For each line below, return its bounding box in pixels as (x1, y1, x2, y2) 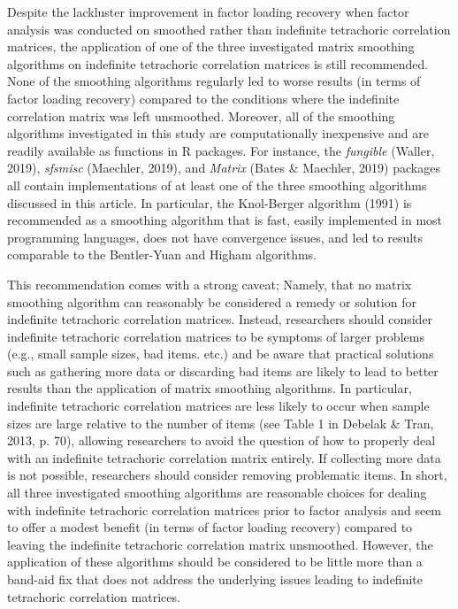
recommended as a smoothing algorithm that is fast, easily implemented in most (7, 211, 443, 229)
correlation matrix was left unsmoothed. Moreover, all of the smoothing (7, 106, 395, 125)
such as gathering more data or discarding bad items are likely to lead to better (7, 361, 439, 380)
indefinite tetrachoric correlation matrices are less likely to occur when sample (7, 397, 430, 415)
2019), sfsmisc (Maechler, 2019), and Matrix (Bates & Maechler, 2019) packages (7, 158, 440, 177)
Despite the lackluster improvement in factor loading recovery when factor (7, 3, 409, 20)
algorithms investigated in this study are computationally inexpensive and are (7, 124, 429, 143)
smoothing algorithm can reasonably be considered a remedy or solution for (7, 292, 416, 311)
